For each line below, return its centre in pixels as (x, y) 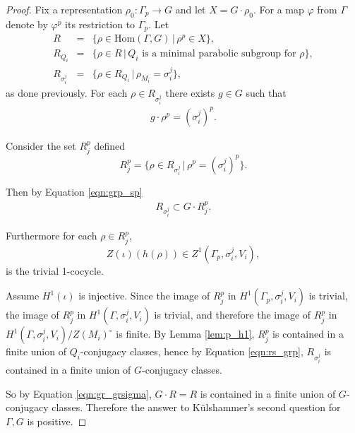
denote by (27, 24)
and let (191, 9)
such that (266, 93)
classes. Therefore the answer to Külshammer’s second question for (196, 407)
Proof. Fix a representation (64, 9)
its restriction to (100, 24)
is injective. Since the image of (144, 296)
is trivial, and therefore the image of (233, 315)
